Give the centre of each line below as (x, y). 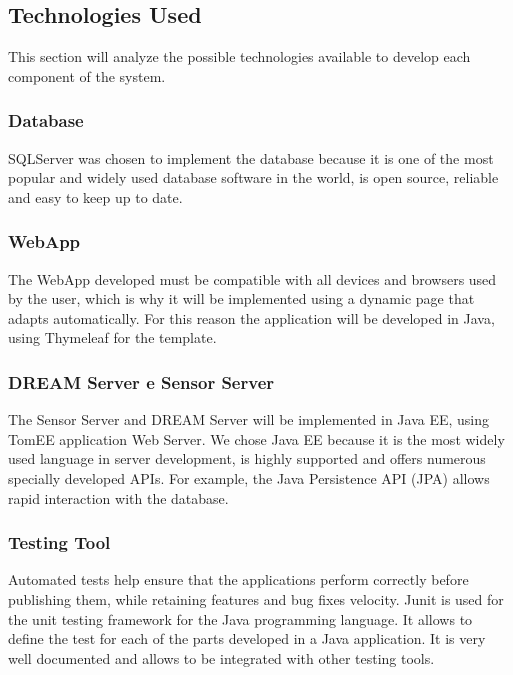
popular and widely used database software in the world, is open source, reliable (253, 177)
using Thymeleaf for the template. (112, 337)
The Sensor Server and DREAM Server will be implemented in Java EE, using (249, 419)
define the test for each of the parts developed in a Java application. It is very (247, 638)
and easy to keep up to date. (95, 196)
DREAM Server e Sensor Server (141, 381)
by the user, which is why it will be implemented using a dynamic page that (241, 298)
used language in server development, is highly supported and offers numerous (247, 458)
